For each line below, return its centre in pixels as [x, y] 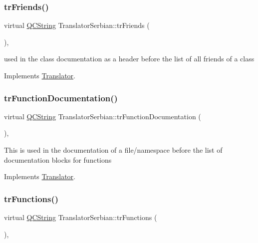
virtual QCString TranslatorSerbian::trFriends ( [77, 25]
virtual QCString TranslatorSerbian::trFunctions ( [81, 217]
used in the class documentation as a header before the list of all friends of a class [129, 59]
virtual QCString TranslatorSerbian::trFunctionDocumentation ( [103, 116]
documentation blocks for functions [58, 159]
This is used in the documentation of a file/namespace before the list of [113, 150]
